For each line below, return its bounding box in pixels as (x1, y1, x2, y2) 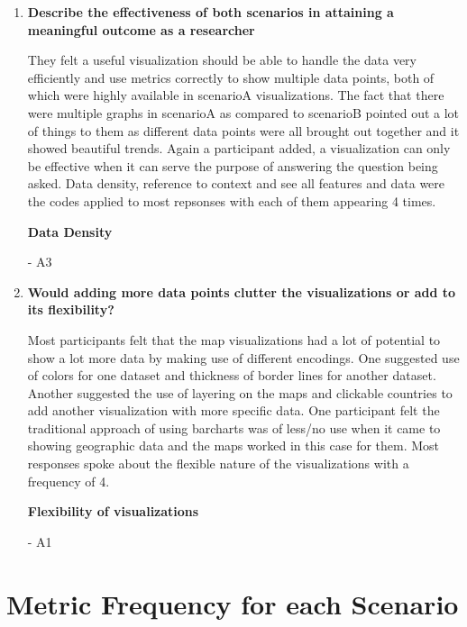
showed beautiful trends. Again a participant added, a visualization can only (27, 139, 451, 158)
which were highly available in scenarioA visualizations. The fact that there (27, 86, 444, 104)
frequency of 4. (27, 471, 110, 490)
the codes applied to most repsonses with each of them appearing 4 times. (27, 191, 436, 210)
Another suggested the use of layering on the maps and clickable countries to (27, 383, 453, 402)
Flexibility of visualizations (27, 502, 199, 521)
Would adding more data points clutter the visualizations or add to (27, 282, 456, 301)
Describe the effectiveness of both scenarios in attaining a (27, 3, 394, 21)
